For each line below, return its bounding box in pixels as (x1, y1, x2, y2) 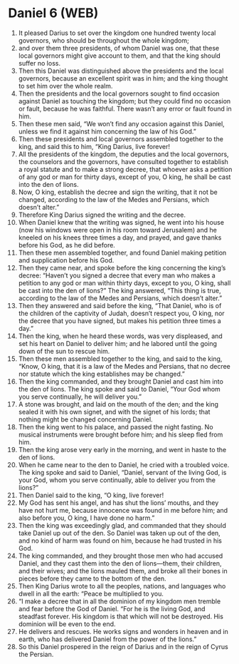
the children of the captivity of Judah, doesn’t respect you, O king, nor (18, 309, 225, 317)
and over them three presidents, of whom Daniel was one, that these (18, 44, 220, 52)
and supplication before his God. (18, 255, 115, 265)
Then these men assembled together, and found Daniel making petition (18, 248, 227, 257)
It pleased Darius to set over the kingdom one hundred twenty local (18, 29, 216, 37)
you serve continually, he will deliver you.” (18, 392, 142, 401)
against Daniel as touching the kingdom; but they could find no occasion (18, 96, 231, 105)
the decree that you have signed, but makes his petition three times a (18, 316, 221, 325)
